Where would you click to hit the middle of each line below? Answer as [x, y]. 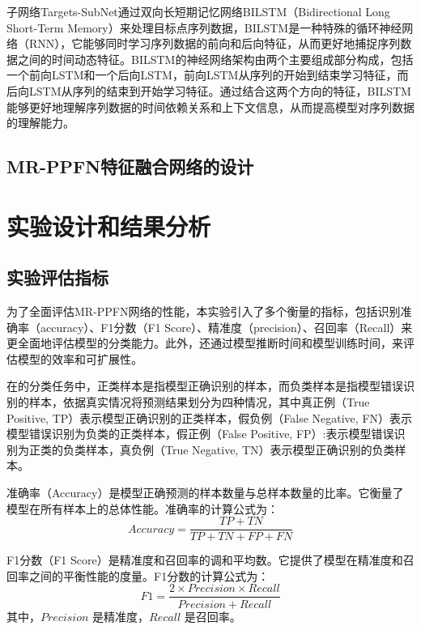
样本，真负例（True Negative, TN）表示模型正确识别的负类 [240, 449]
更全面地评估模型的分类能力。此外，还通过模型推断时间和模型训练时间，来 [205, 343]
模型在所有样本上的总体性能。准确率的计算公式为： [142, 508]
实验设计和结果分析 [109, 226]
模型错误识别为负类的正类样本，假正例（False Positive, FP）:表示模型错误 [200, 434]
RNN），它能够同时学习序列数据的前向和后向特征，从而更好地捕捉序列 [215, 43]
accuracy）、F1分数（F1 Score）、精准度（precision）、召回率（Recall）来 [226, 327]
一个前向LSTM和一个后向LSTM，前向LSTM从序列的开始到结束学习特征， [202, 75]
